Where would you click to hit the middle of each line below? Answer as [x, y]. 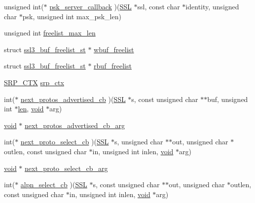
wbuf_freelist [114, 49]
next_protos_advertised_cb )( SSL [73, 99]
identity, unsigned [212, 6]
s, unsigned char [139, 142]
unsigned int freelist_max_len [50, 33]
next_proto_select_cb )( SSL [65, 142]
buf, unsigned [228, 99]
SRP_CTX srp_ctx [34, 82]
